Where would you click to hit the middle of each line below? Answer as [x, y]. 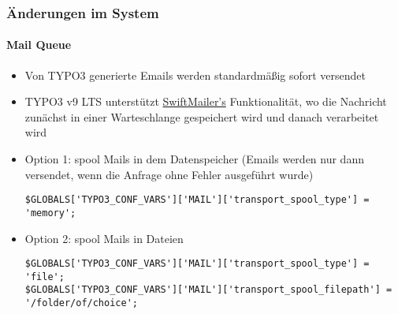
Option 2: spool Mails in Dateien [104, 238]
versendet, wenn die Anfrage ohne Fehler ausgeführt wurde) [169, 174]
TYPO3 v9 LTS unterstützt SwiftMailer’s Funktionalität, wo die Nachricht [206, 101]
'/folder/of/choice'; [81, 303]
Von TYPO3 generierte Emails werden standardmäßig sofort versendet [195, 75]
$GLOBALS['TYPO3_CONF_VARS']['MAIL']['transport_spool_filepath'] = [208, 290]
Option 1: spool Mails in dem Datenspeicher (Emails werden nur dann [194, 159]
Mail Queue [39, 45]
